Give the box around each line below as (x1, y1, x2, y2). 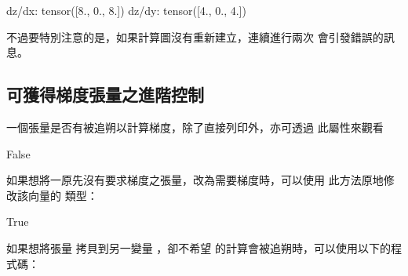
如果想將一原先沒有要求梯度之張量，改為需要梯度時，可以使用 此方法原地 (6, 172, 384, 188)
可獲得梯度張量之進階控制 (6, 82, 204, 107)
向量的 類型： (27, 187, 98, 203)
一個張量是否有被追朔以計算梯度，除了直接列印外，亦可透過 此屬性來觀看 (6, 118, 384, 135)
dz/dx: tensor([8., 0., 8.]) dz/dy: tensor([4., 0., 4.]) (6, 2, 246, 18)
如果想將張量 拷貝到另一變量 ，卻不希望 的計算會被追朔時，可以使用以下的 (6, 239, 391, 256)
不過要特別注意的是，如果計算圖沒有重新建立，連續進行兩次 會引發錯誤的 (6, 28, 384, 45)
